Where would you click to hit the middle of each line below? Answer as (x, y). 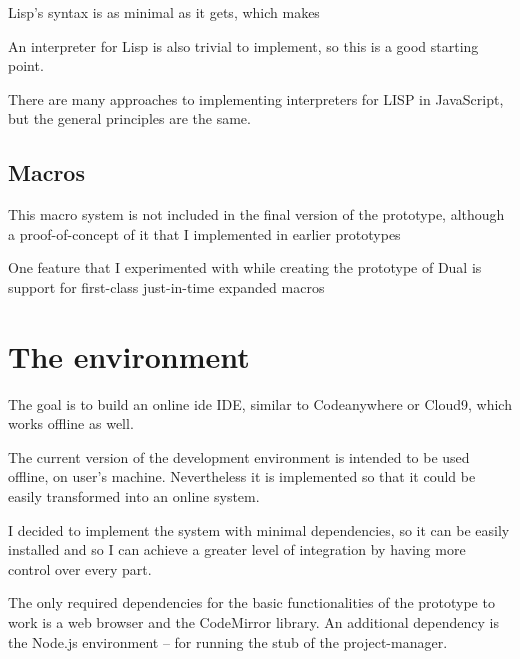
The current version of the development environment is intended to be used (239, 456)
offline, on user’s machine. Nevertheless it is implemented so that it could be (242, 476)
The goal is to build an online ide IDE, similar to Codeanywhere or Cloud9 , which (260, 403)
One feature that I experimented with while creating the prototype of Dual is (245, 267)
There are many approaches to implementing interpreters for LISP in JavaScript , (256, 98)
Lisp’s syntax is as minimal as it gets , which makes (164, 12)
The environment (129, 355)
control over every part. (80, 568)
